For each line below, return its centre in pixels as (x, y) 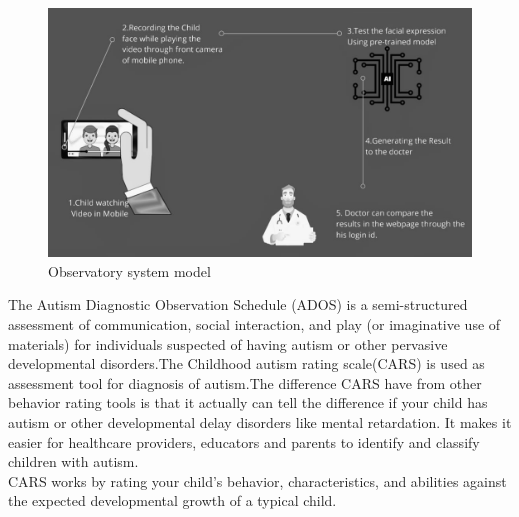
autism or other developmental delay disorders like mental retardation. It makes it (260, 422)
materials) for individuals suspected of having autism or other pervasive (228, 343)
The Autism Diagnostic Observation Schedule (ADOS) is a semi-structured (238, 304)
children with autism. (73, 461)
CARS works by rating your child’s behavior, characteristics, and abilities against (257, 480)
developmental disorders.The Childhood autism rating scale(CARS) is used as (246, 363)
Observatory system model (129, 270)
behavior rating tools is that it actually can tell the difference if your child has (248, 402)
